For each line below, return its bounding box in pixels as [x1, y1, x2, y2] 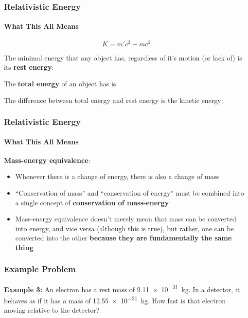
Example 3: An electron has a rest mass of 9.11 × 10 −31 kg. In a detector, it [4, 282, 240, 294]
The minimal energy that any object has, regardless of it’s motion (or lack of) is [4, 52, 242, 62]
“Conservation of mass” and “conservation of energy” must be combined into [15, 187, 244, 198]
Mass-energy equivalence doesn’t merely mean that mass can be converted [15, 214, 236, 224]
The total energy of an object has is [4, 78, 116, 88]
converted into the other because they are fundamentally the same [15, 233, 232, 243]
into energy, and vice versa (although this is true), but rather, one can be [15, 223, 234, 233]
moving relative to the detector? [4, 305, 100, 315]
